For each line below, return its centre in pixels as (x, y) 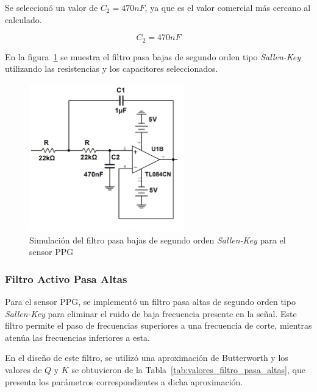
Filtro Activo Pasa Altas (66, 278)
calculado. (23, 19)
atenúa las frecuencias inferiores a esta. (78, 337)
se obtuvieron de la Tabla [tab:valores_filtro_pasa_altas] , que (188, 369)
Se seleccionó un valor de (52, 7)
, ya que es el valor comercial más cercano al (228, 7)
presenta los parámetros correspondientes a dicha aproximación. (124, 381)
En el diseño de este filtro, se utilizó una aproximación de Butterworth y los (147, 358)
